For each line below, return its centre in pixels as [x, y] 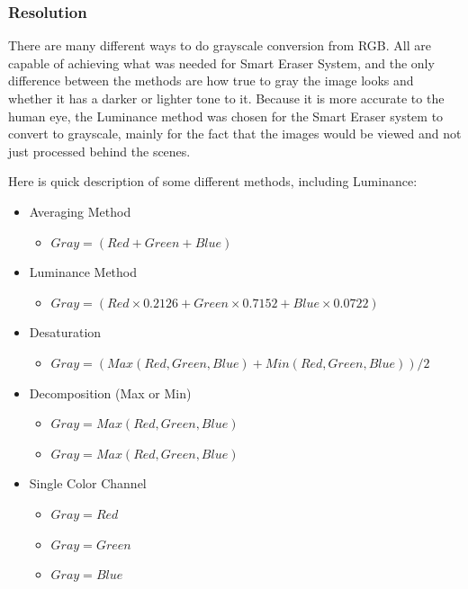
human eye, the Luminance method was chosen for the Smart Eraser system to [226, 116]
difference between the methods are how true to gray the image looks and [211, 80]
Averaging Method [80, 211]
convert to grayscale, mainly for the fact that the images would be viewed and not [235, 134]
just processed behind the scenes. [99, 151]
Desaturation [65, 332]
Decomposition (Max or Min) [110, 393]
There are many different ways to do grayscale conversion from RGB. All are [220, 45]
